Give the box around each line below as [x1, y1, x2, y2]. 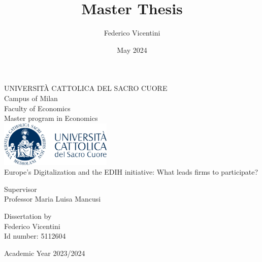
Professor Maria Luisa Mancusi [4, 193, 101, 204]
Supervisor [4, 183, 37, 194]
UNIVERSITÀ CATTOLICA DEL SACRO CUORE [4, 83, 168, 93]
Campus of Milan [4, 92, 58, 103]
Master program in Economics [4, 113, 98, 123]
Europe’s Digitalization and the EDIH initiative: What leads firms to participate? [4, 167, 258, 177]
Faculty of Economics [4, 103, 71, 113]
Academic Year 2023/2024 [4, 247, 85, 258]
